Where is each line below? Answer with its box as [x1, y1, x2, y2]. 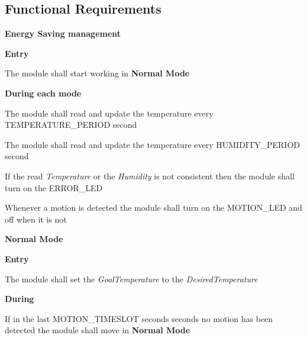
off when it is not [5, 213, 67, 225]
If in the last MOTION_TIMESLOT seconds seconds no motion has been [5, 312, 273, 324]
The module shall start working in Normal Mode [5, 67, 190, 79]
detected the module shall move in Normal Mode [5, 324, 190, 336]
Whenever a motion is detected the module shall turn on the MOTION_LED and [5, 201, 302, 214]
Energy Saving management [5, 27, 121, 40]
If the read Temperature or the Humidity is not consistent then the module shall [5, 169, 295, 182]
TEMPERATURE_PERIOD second [5, 118, 137, 131]
